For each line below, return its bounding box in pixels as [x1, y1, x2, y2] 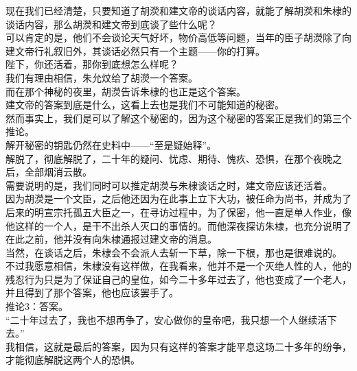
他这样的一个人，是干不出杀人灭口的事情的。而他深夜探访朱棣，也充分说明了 [5, 218, 352, 232]
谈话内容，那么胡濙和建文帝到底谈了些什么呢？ [5, 16, 217, 31]
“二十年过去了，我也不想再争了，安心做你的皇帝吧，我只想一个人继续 [5, 312, 318, 326]
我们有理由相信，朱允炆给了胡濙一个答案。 [5, 70, 198, 84]
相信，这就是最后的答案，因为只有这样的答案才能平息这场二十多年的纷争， [14, 339, 352, 353]
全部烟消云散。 [24, 165, 92, 179]
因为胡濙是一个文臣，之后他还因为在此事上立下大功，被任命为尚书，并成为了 [5, 191, 352, 206]
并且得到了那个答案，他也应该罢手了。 [5, 285, 178, 300]
